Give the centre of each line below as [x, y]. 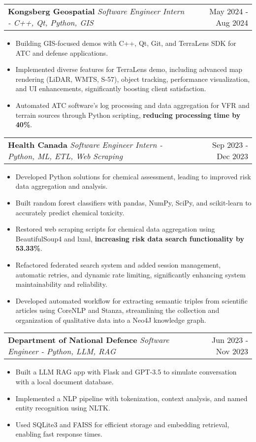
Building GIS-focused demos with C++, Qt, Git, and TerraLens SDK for [126, 43]
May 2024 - [229, 11]
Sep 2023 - [230, 144]
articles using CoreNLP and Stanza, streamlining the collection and [117, 310]
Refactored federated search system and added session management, [118, 264]
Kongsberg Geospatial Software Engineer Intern [96, 11]
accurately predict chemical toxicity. [70, 212]
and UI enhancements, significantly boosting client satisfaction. [111, 88]
